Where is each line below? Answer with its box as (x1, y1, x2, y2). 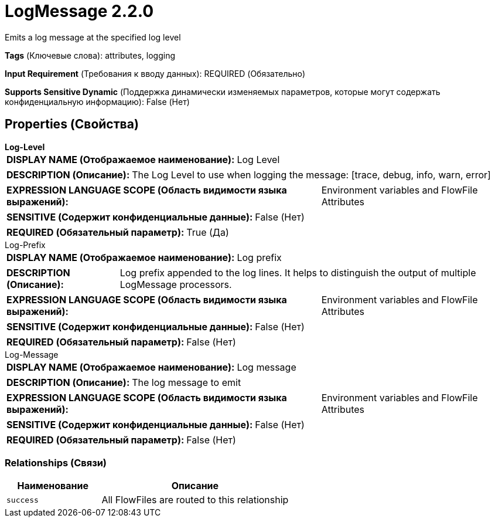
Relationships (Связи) (5, 456, 107, 469)
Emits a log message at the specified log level (5, 32, 181, 42)
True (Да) (186, 226, 229, 238)
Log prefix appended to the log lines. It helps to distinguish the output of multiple (120, 266, 476, 279)
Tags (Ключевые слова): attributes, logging (5, 50, 176, 60)
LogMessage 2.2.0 (5, 1, 154, 21)
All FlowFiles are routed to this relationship (101, 494, 289, 506)
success (6, 495, 39, 504)
